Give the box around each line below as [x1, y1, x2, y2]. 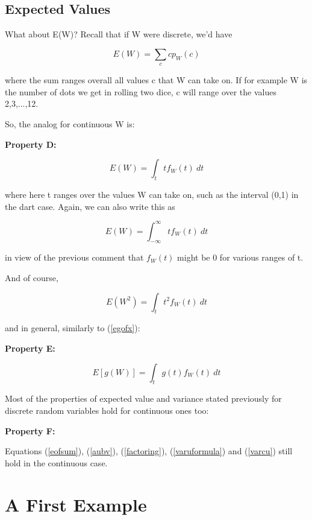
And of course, [5, 271, 58, 284]
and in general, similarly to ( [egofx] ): [5, 322, 140, 334]
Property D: [5, 138, 57, 150]
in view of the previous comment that [5, 251, 144, 264]
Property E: [5, 342, 55, 355]
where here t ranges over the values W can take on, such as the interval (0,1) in [5, 188, 299, 200]
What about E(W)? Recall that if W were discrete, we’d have [5, 28, 232, 40]
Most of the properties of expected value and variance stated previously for [5, 392, 282, 405]
